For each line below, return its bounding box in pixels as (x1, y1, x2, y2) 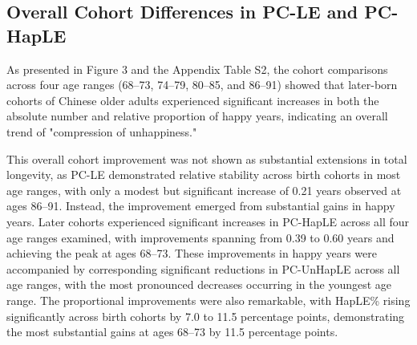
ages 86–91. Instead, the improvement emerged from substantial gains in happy (6, 197, 395, 214)
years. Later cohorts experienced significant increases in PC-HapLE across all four (6, 213, 410, 229)
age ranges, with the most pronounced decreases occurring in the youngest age (6, 276, 392, 293)
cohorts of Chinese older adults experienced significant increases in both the (6, 91, 379, 108)
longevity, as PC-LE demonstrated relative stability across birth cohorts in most (6, 166, 401, 183)
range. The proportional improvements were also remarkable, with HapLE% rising (6, 291, 411, 308)
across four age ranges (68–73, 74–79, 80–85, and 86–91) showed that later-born (6, 76, 398, 93)
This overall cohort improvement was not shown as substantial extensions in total (6, 150, 407, 167)
